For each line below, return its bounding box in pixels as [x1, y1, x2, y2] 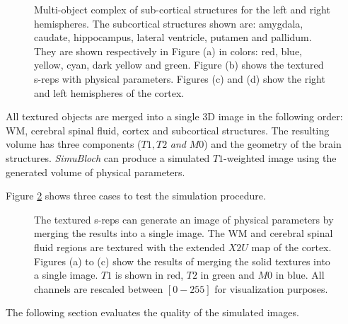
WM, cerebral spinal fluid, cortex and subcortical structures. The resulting [6, 122, 330, 137]
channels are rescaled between [34, 281, 163, 296]
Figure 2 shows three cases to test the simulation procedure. [6, 188, 266, 203]
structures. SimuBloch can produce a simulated [6, 150, 210, 165]
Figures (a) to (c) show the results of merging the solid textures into [34, 253, 330, 268]
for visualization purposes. [214, 281, 328, 296]
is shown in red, [115, 267, 184, 282]
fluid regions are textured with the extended [34, 239, 226, 254]
